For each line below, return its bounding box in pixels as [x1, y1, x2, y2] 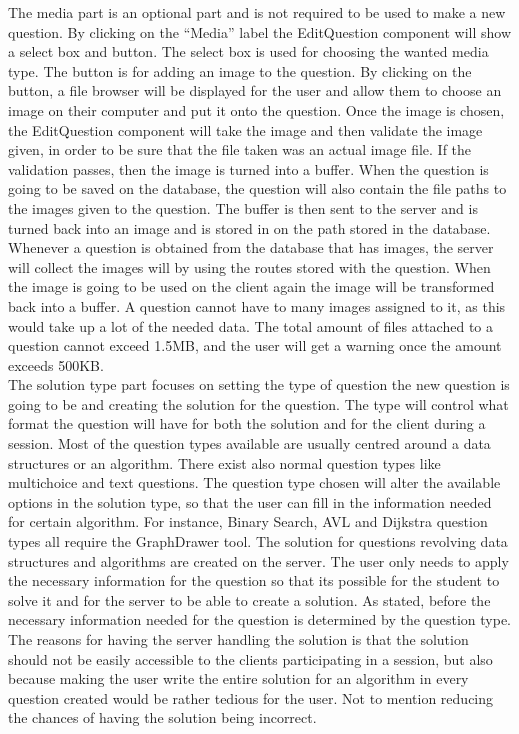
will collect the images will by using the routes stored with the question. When [8, 256, 491, 277]
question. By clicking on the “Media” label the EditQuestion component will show [8, 21, 512, 42]
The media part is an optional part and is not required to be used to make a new [8, 2, 506, 22]
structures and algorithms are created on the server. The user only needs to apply [8, 550, 509, 571]
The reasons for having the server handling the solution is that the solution [8, 629, 469, 649]
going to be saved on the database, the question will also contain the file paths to [8, 178, 507, 199]
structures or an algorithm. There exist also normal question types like [8, 452, 441, 473]
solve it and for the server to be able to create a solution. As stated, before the [8, 589, 491, 610]
